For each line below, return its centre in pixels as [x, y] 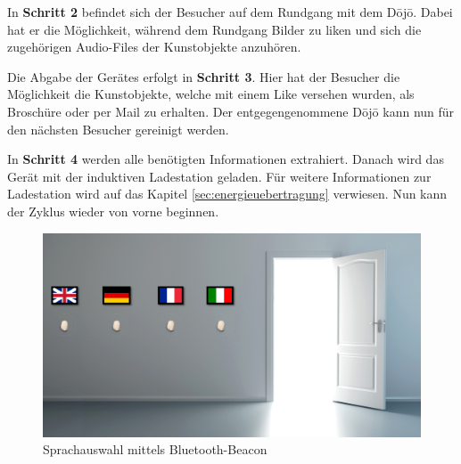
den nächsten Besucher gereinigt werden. [118, 129]
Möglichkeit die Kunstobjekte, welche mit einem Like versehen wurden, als [211, 94]
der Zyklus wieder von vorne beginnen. [113, 211]
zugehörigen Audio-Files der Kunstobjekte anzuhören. [154, 47]
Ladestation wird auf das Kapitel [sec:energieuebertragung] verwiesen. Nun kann [227, 194]
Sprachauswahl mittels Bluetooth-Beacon [155, 449]
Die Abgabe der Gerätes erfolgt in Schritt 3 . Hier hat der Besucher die [204, 76]
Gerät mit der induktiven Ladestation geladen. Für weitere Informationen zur [219, 176]
